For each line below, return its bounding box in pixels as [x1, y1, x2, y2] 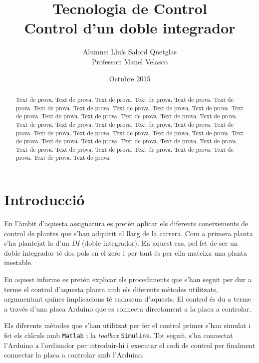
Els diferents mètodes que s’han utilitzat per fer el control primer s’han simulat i [4, 320, 251, 331]
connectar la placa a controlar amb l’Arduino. [4, 350, 144, 360]
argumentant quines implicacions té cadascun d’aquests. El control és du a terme [4, 294, 252, 304]
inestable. [4, 257, 33, 268]
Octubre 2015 [109, 73, 151, 83]
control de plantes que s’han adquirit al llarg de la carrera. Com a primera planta [4, 228, 253, 238]
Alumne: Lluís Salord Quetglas [82, 46, 177, 57]
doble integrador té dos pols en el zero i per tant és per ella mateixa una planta [4, 247, 247, 258]
